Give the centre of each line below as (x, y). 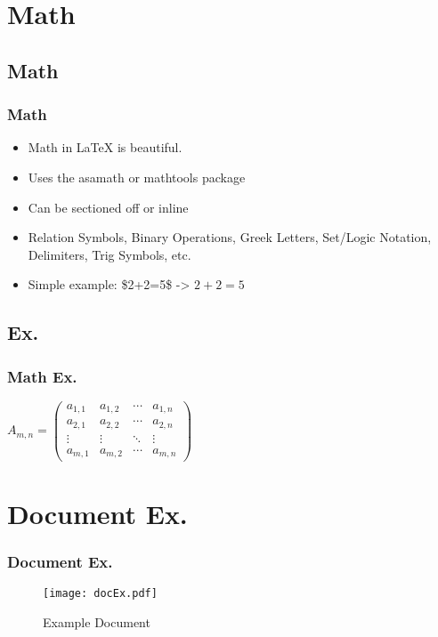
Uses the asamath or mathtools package (137, 177)
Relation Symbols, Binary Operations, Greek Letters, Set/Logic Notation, (230, 237)
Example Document (97, 621)
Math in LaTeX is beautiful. (105, 147)
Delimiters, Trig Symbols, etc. (109, 254)
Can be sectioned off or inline (108, 207)
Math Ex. (42, 376)
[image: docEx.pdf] (100, 594)
